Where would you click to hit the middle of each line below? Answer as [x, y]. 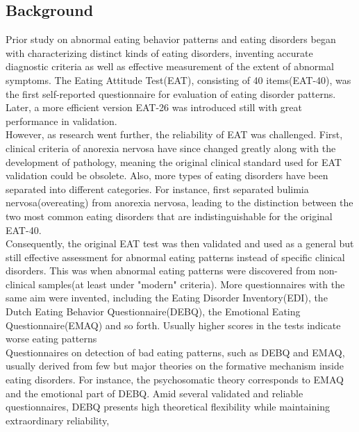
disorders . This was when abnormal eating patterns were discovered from [161, 271]
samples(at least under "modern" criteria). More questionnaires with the [192, 284]
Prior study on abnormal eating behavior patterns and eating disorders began [171, 39]
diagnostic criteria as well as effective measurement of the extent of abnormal [170, 66]
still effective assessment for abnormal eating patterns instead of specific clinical [175, 257]
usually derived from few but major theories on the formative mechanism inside [175, 366]
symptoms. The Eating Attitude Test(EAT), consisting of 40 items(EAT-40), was [178, 80]
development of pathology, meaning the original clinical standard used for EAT [174, 161]
